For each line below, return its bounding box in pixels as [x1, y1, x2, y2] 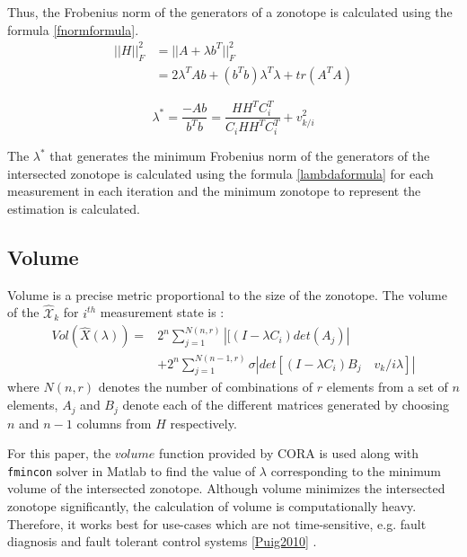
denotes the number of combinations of [98, 377, 313, 396]
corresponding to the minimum [270, 461, 441, 480]
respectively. [170, 413, 237, 432]
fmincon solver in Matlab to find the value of [7, 461, 256, 480]
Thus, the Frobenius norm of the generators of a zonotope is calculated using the [7, 3, 453, 21]
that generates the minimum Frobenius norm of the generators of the [49, 146, 430, 165]
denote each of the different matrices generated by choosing [122, 395, 449, 414]
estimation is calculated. [7, 199, 140, 217]
